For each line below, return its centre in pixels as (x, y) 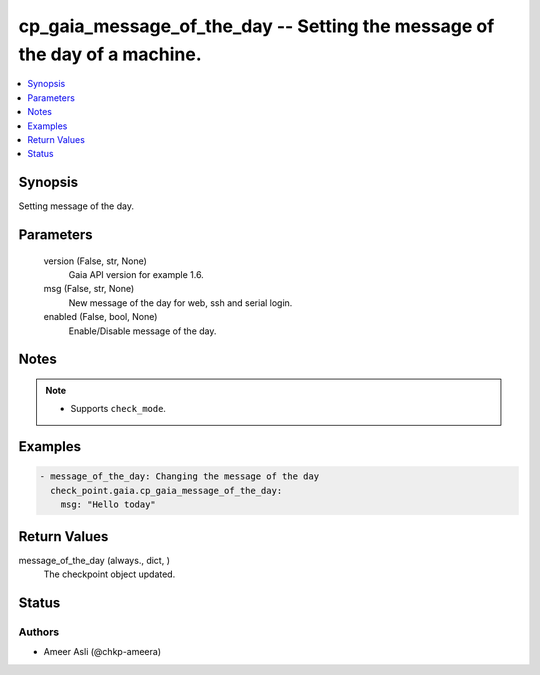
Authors (39, 632)
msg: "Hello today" (108, 504)
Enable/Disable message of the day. (142, 331)
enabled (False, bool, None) (100, 317)
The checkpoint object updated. (109, 574)
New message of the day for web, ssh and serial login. (180, 302)
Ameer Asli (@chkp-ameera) (102, 652)
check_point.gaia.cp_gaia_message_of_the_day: (166, 490)
